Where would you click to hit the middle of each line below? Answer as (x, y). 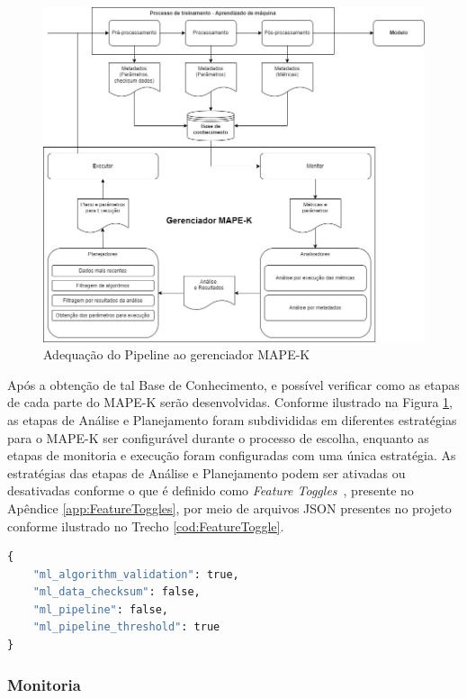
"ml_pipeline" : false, (100, 609)
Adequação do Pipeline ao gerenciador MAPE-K (177, 354)
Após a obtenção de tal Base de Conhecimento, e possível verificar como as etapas (233, 384)
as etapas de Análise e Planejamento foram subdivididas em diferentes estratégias (232, 419)
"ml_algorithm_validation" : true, (136, 574)
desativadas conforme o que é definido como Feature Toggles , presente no (211, 490)
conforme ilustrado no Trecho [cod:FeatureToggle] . (146, 526)
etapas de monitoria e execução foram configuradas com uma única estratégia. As (232, 455)
